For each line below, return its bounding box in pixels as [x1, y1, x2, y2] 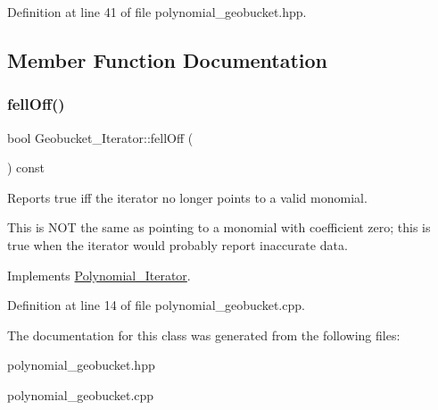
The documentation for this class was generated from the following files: [7, 325, 401, 344]
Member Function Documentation [7, 46, 328, 73]
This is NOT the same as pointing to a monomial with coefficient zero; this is [7, 218, 431, 237]
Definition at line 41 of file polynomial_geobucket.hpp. [7, 3, 307, 21]
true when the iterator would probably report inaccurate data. [7, 235, 348, 254]
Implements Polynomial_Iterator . [7, 265, 191, 284]
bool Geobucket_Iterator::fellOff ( [7, 128, 194, 146]
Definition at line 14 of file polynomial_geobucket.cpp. [7, 296, 305, 314]
